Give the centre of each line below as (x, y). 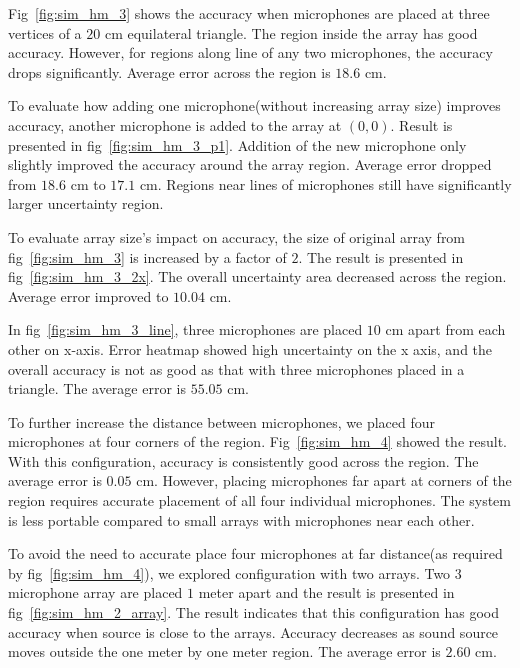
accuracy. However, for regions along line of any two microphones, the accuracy (250, 52)
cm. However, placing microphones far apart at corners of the (324, 480)
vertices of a (45, 32)
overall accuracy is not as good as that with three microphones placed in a (236, 368)
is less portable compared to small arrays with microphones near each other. (241, 519)
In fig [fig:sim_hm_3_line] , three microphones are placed (185, 329)
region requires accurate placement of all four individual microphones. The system (259, 500)
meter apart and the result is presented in (326, 592)
